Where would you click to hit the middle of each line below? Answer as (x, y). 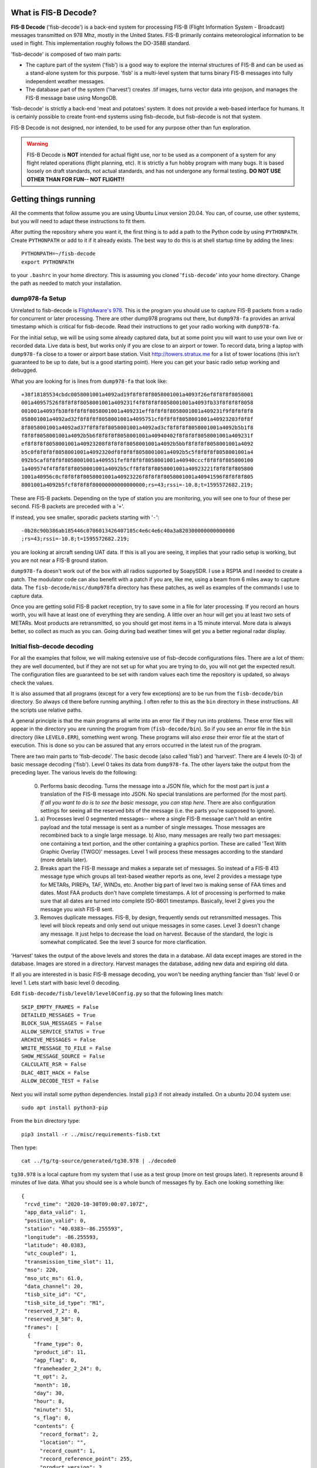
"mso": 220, (41, 1270)
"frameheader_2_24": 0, (68, 1368)
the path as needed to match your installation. (66, 283)
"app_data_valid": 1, (55, 1212)
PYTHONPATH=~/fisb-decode (59, 254)
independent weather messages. (65, 81)
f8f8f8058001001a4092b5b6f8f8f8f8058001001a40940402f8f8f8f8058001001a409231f (137, 436)
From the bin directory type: (45, 1121)
